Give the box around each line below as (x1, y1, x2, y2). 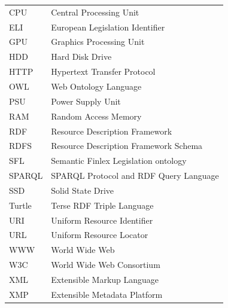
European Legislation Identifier (51, 20, 165, 33)
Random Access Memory (51, 109, 142, 122)
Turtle (9, 199, 32, 211)
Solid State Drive (51, 184, 114, 196)
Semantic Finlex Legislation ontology (51, 154, 187, 167)
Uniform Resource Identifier (51, 214, 153, 226)
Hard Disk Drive (51, 50, 112, 63)
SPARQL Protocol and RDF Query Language (51, 169, 219, 182)
